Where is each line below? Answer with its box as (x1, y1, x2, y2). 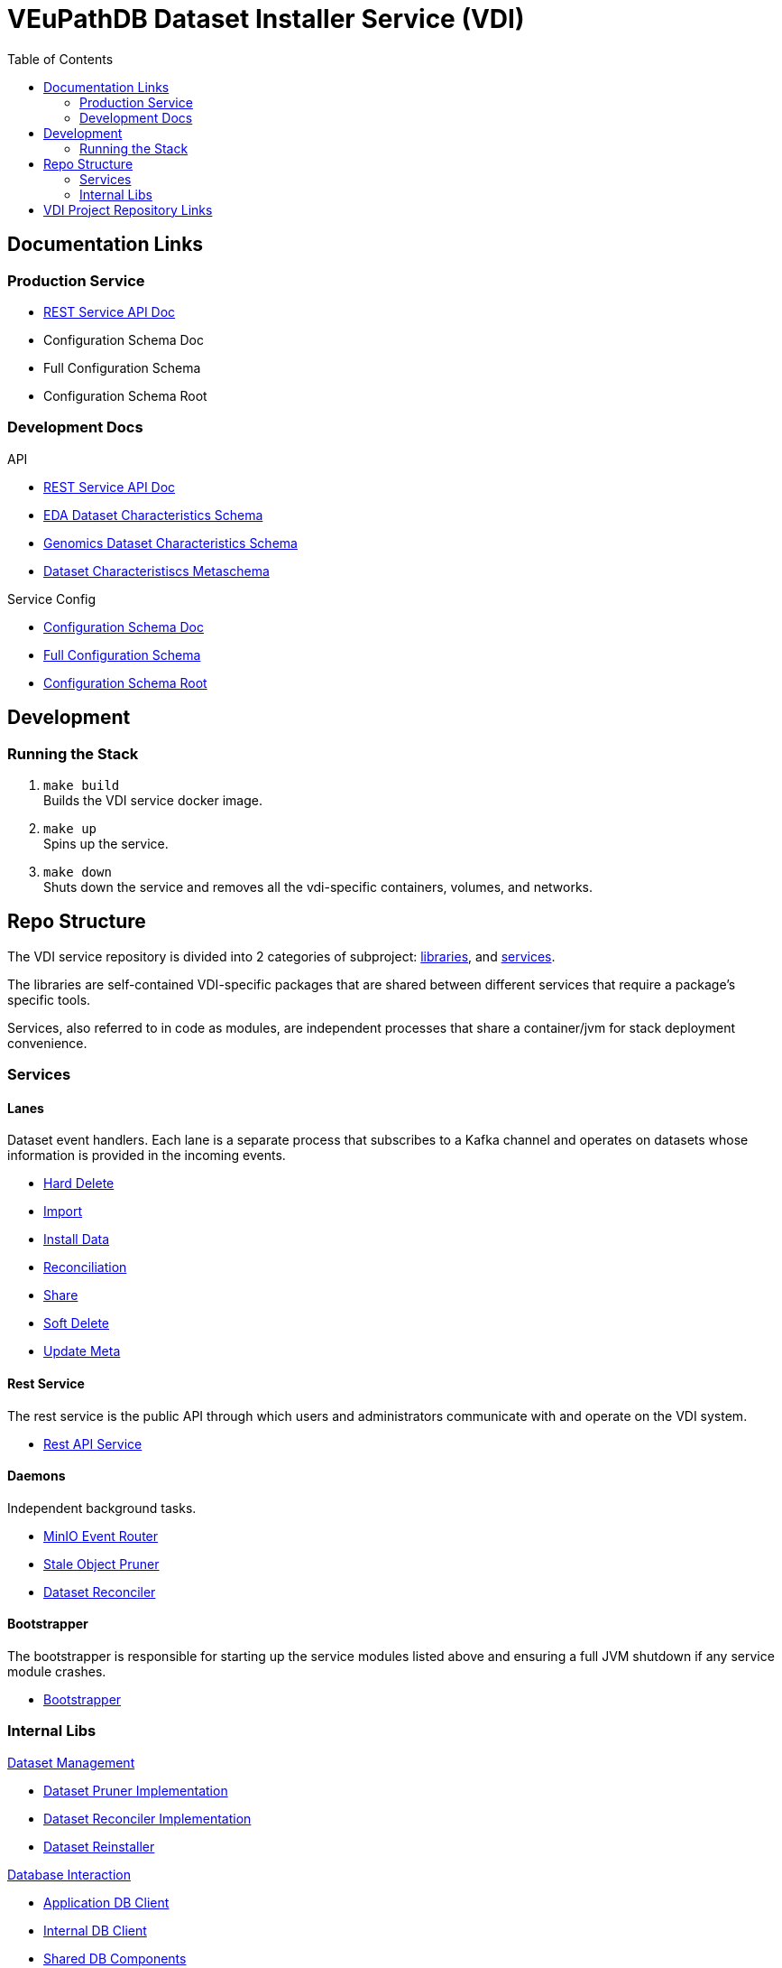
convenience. (7, 1035, 87, 1051)
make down (43, 864, 112, 879)
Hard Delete (43, 1175, 115, 1192)
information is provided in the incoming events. (7, 1147, 286, 1164)
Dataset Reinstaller (43, 1838, 155, 1854)
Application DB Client (43, 1894, 170, 1910)
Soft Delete (43, 1315, 110, 1332)
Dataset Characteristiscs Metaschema (43, 562, 270, 579)
